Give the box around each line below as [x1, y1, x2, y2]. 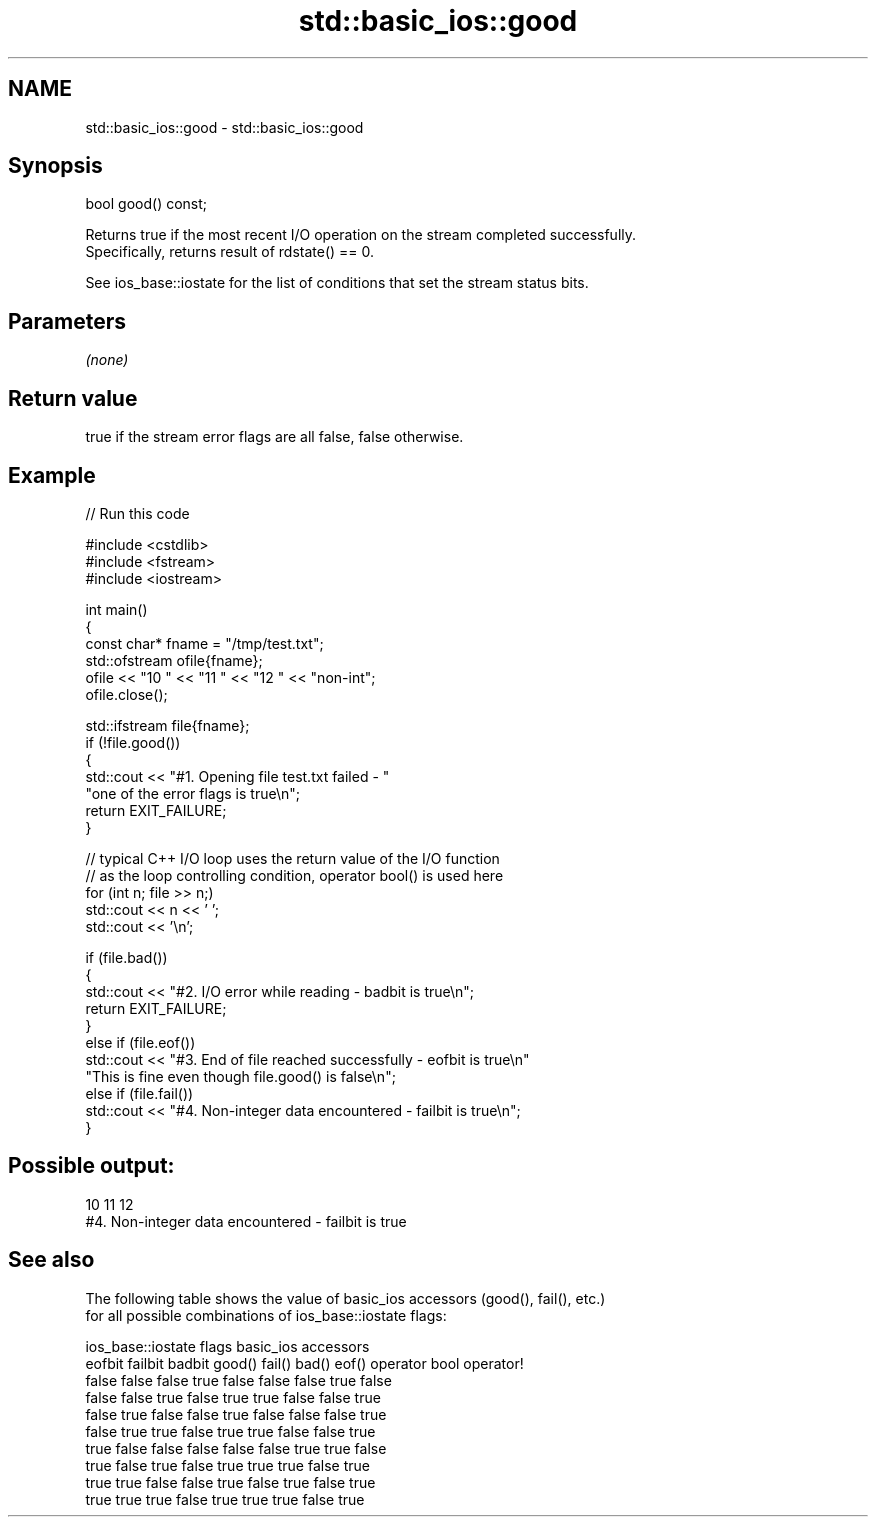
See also [8, 1247, 95, 1273]
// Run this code [85, 504, 190, 522]
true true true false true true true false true [85, 1490, 365, 1508]
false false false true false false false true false [85, 1371, 392, 1389]
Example [8, 462, 96, 488]
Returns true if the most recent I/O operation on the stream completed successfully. [85, 226, 637, 244]
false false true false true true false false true [85, 1388, 381, 1406]
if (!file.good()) [85, 733, 181, 751]
